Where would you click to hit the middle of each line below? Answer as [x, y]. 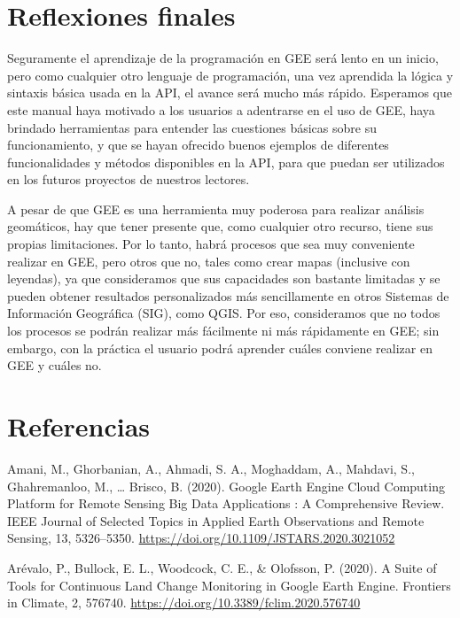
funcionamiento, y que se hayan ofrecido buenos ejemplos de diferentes [198, 145]
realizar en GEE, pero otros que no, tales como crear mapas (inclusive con [209, 261]
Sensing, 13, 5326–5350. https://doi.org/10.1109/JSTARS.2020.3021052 [201, 538]
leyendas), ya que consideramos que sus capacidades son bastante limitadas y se [224, 278]
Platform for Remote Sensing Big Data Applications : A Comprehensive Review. [226, 503]
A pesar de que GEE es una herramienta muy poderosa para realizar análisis [216, 209]
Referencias [79, 426]
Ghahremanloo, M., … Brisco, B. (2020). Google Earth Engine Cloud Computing [226, 486]
